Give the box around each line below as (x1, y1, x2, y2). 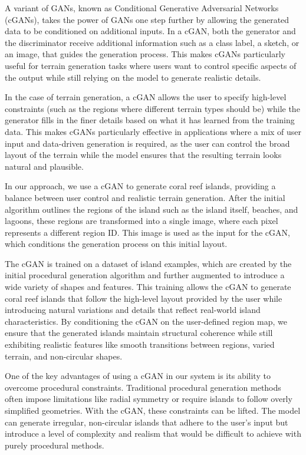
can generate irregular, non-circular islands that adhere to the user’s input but (5, 416, 288, 428)
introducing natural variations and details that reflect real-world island (5, 304, 261, 316)
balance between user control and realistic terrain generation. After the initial (5, 191, 285, 203)
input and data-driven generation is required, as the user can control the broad (5, 137, 290, 149)
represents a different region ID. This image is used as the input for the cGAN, (5, 226, 290, 238)
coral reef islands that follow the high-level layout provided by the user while (5, 292, 282, 304)
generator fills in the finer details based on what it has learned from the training (5, 114, 295, 126)
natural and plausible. (5, 160, 84, 172)
